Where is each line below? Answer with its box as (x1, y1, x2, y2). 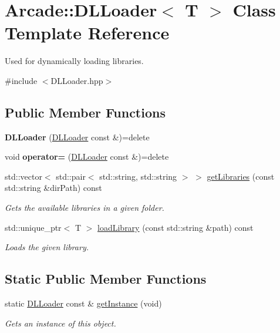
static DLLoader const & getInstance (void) (5, 297, 162, 310)
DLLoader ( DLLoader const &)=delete (5, 130, 150, 143)
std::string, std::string (99, 170, 177, 182)
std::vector (5, 170, 42, 182)
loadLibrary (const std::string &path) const (97, 221, 254, 233)
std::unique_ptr (5, 221, 62, 233)
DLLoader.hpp (50, 74, 103, 86)
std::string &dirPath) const (5, 181, 102, 194)
